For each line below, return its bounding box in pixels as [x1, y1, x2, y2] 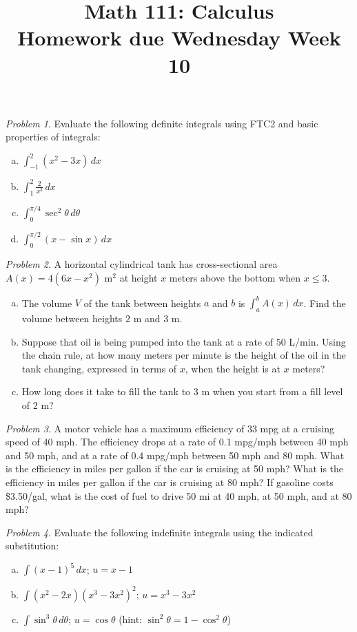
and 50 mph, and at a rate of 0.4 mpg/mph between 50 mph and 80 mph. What [6, 447, 345, 462]
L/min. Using [289, 334, 346, 348]
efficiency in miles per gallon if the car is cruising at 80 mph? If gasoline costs [6, 474, 334, 489]
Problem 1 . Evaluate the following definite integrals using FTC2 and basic [6, 116, 318, 130]
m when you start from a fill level [201, 384, 343, 399]
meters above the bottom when [169, 270, 301, 284]
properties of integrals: [6, 129, 101, 144]
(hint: [119, 611, 142, 626]
